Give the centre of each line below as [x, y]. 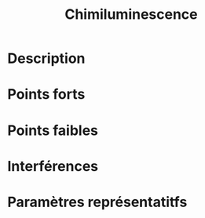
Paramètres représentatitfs [97, 202]
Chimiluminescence [131, 15]
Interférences [53, 166]
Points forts [46, 94]
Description [46, 58]
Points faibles [53, 130]
